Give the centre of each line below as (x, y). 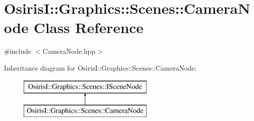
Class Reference (89, 27)
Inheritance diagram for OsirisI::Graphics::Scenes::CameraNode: (100, 67)
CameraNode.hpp (69, 51)
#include (18, 51)
